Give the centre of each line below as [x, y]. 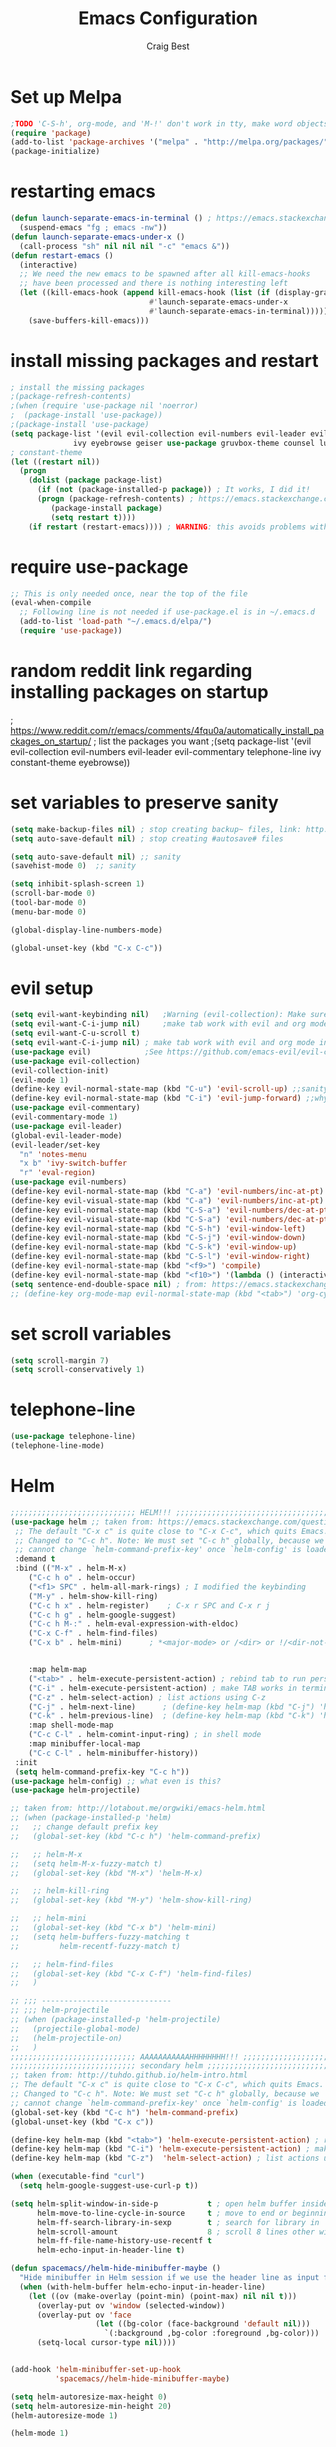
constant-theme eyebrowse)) [70, 762]
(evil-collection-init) [60, 1070]
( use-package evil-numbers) [69, 1182]
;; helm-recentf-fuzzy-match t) [96, 1946]
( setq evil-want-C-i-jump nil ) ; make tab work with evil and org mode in [169, 1043]
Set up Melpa [66, 96]
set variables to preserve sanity [144, 803]
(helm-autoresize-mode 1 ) [64, 2415]
